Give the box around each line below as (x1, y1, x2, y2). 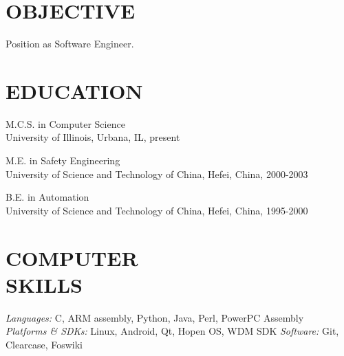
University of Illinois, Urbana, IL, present (6, 130, 180, 144)
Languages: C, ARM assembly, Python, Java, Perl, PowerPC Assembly (6, 310, 304, 324)
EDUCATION (6, 76, 143, 104)
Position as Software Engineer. (6, 36, 134, 51)
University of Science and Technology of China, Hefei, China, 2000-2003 (6, 166, 308, 181)
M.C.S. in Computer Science (6, 116, 125, 131)
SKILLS (6, 270, 83, 298)
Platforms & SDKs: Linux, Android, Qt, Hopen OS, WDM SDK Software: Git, (6, 324, 339, 338)
